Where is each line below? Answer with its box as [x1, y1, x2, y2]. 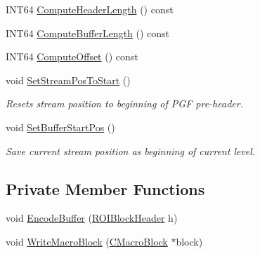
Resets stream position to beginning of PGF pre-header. [6, 96, 243, 111]
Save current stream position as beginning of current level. [6, 143, 256, 158]
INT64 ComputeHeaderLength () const [6, 2, 174, 16]
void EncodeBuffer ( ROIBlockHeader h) [6, 210, 178, 225]
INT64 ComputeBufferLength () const [6, 25, 170, 40]
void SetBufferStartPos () [6, 119, 115, 134]
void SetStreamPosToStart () [6, 72, 131, 87]
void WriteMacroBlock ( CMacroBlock [6, 234, 168, 248]
